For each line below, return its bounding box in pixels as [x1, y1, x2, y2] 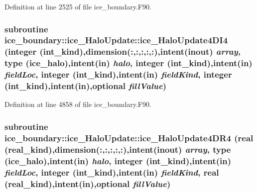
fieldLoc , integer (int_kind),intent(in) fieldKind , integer [4, 68, 232, 81]
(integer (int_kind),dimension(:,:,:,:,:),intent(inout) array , [4, 45, 241, 58]
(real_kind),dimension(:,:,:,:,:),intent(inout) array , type [4, 143, 231, 155]
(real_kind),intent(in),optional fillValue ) [4, 177, 171, 190]
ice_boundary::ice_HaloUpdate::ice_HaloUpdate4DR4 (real [4, 131, 254, 144]
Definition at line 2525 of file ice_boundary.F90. [4, 1, 151, 11]
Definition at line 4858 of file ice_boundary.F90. [4, 99, 151, 109]
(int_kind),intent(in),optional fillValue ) [4, 80, 166, 92]
